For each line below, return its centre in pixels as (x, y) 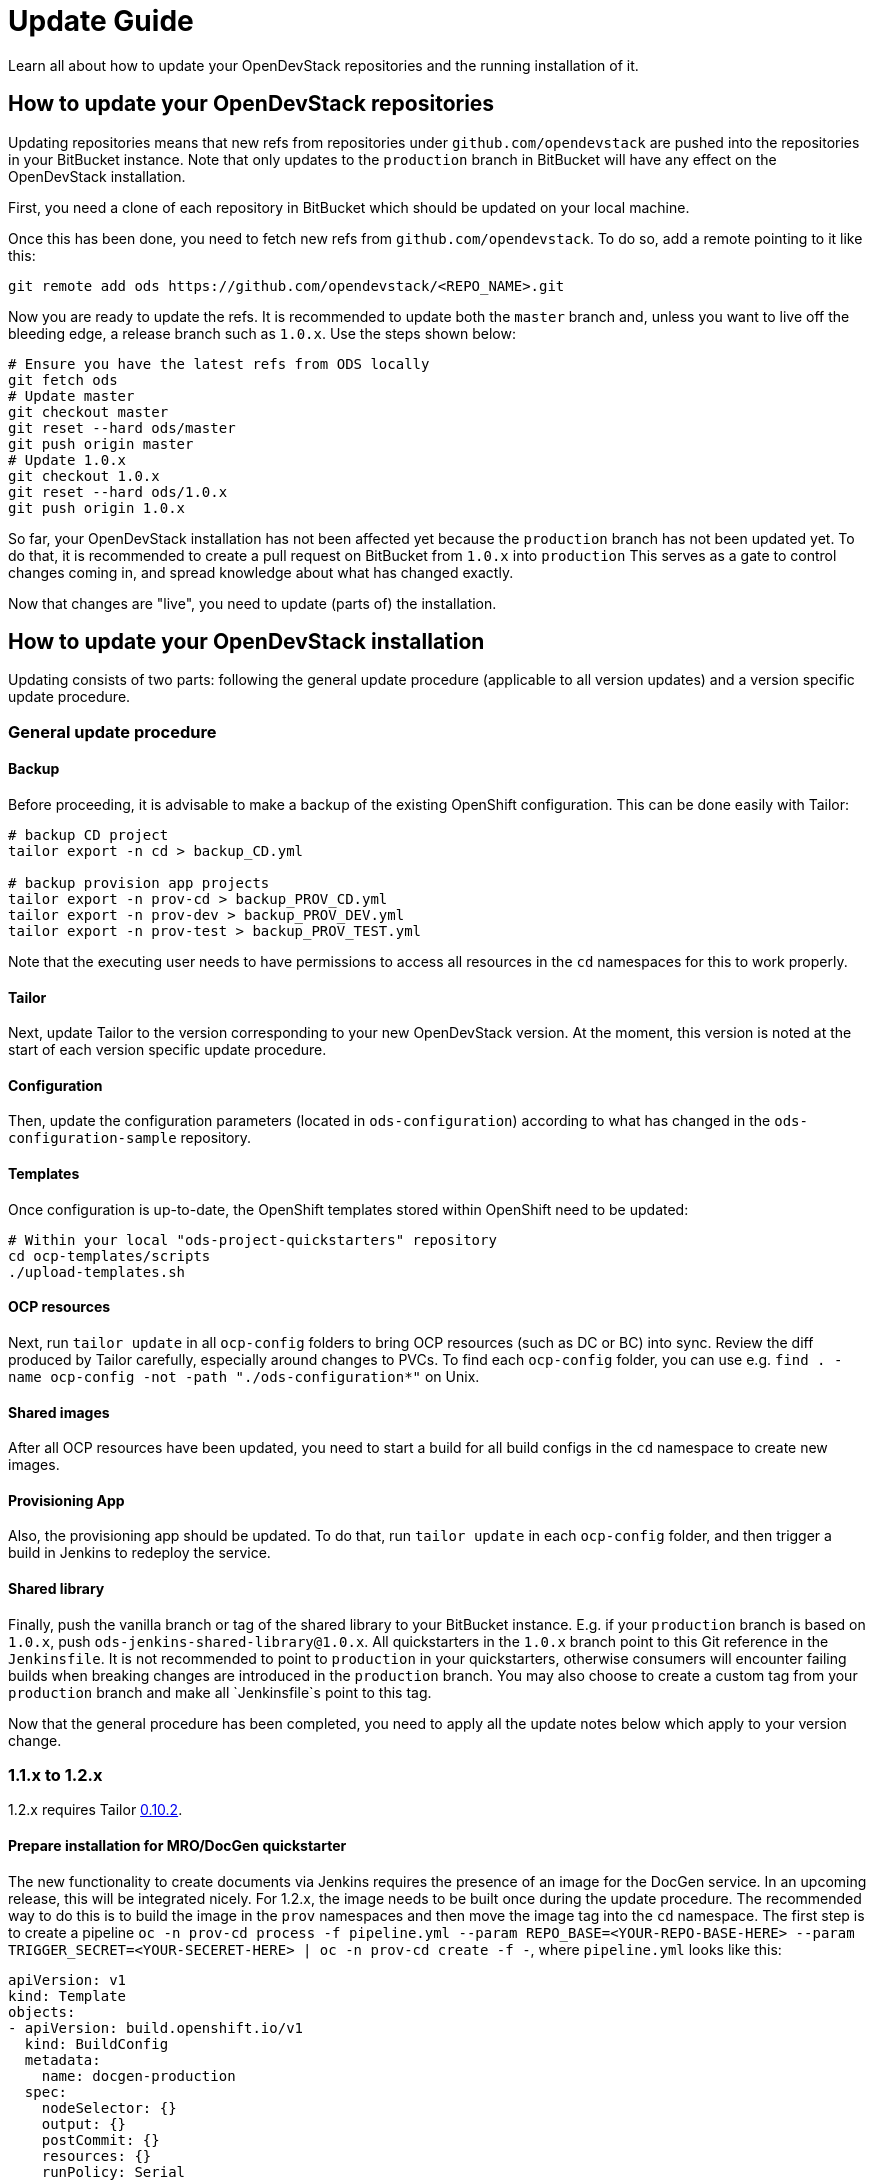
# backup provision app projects (139, 883)
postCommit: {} (100, 2139)
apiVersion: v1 (67, 1979)
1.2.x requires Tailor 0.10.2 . (95, 1810)
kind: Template (67, 1995)
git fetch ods (63, 379)
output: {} (84, 2123)
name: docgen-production (138, 2075)
